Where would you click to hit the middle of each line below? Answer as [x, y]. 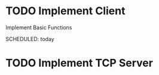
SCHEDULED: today [30, 39]
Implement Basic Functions [39, 27]
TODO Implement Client [65, 11]
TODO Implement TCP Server [79, 63]
